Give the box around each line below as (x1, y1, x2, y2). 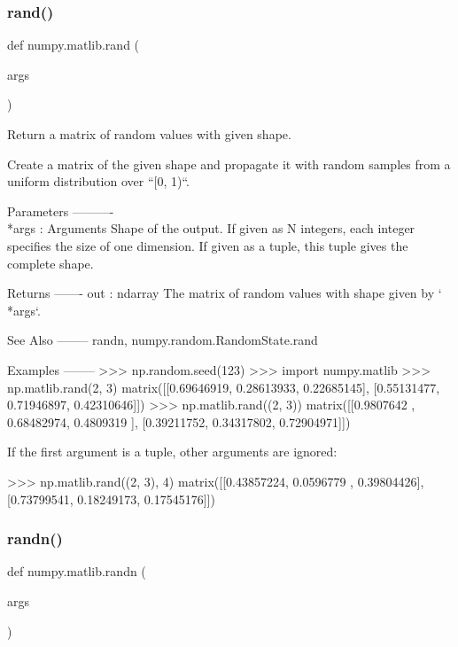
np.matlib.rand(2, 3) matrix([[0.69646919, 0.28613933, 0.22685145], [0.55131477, (7, 378, 440, 396)
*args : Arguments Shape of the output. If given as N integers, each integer (7, 219, 415, 238)
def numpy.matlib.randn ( (7, 562, 146, 581)
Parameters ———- (7, 201, 114, 220)
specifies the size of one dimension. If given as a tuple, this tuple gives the (7, 236, 408, 254)
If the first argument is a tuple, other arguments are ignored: (7, 442, 338, 461)
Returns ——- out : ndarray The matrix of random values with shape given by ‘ (7, 284, 442, 302)
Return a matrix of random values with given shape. (7, 125, 291, 143)
